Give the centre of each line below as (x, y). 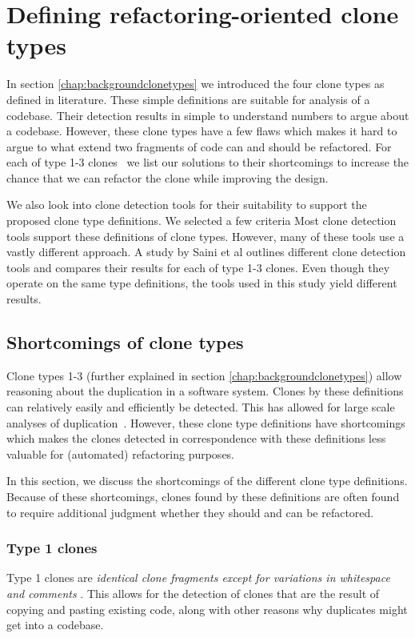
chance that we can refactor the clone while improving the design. (168, 177)
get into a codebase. (55, 625)
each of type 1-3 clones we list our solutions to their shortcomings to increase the (208, 162)
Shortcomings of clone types (125, 342)
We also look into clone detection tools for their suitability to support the (187, 205)
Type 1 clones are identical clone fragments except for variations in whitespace (198, 578)
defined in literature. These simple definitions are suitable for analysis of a (188, 99)
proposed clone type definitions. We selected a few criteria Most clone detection (202, 221)
